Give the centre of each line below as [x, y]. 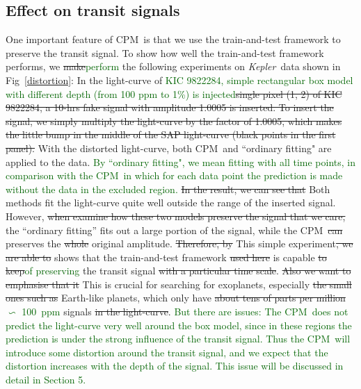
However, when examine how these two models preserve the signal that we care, [176, 216]
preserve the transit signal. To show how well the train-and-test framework [165, 52]
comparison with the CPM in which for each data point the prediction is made [174, 175]
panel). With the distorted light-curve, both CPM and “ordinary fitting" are [169, 148]
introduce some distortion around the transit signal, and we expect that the [167, 352]
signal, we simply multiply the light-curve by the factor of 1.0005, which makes [174, 121]
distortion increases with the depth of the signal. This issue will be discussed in [175, 366]
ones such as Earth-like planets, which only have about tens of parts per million [176, 298]
